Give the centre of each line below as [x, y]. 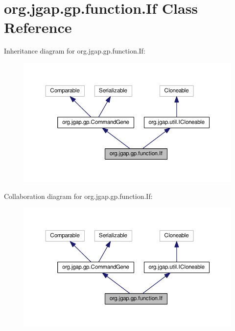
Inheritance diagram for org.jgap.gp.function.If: [75, 51]
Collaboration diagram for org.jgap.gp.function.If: [78, 196]
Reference [38, 27]
